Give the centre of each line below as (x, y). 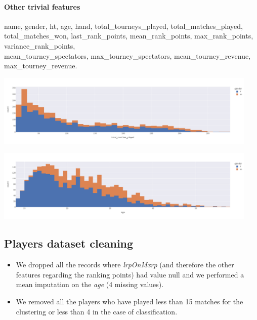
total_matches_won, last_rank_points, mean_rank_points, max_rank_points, (129, 36)
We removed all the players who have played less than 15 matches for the (130, 301)
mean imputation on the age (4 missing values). (90, 284)
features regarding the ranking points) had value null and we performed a (130, 274)
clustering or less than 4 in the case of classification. (97, 311)
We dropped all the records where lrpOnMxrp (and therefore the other (125, 265)
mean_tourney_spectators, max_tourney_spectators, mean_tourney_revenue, (127, 55)
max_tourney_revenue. (41, 66)
